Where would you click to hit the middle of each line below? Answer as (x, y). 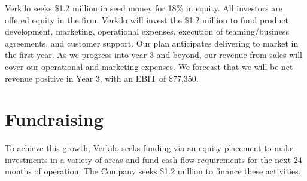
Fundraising (54, 119)
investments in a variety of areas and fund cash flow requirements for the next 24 (153, 159)
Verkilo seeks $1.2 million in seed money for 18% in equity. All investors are (144, 8)
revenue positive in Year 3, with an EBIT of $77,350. (102, 78)
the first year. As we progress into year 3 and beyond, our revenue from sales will (153, 55)
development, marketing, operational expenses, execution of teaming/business (147, 31)
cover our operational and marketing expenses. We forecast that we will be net (149, 66)
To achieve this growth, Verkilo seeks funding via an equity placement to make (149, 148)
